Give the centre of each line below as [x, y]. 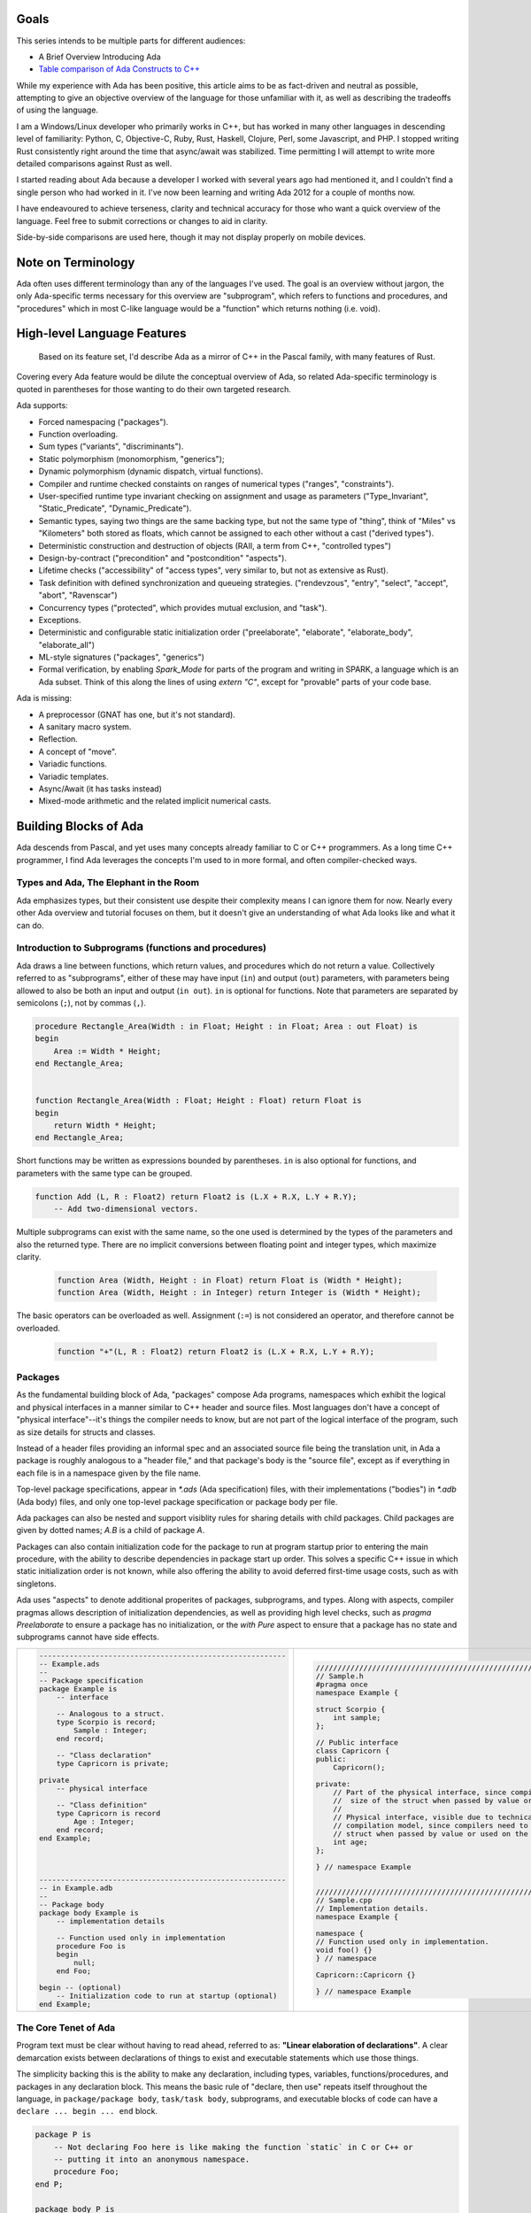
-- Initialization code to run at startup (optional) [167, 1996]
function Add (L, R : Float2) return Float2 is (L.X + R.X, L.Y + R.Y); [196, 1196]
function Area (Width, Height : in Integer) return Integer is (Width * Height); [239, 1293]
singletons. [36, 1584]
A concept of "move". [77, 752]
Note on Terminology [76, 262]
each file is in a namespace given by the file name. [108, 1473]
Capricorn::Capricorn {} [366, 1975]
